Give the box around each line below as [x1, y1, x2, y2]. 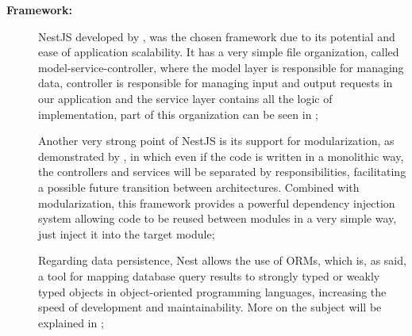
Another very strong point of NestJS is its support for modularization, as [38, 132, 395, 149]
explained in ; [38, 314, 104, 330]
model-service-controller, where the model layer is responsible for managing [38, 59, 404, 75]
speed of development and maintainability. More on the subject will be [38, 299, 382, 315]
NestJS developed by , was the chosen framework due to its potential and [38, 28, 395, 44]
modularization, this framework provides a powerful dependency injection [38, 194, 395, 211]
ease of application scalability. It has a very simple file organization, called [38, 44, 399, 60]
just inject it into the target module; [38, 225, 215, 242]
